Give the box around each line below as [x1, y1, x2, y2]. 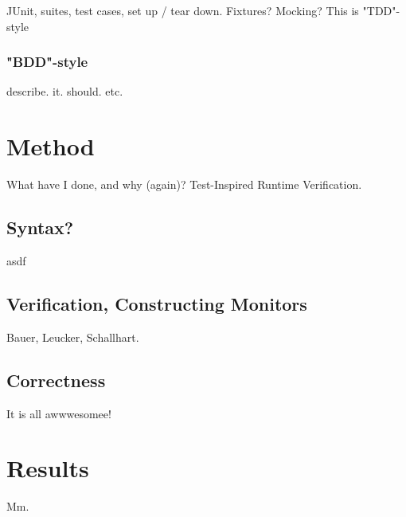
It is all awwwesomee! [6, 405, 111, 421]
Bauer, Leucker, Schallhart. [6, 328, 139, 345]
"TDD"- [362, 2, 400, 18]
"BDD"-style [6, 52, 88, 72]
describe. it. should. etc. [6, 83, 123, 100]
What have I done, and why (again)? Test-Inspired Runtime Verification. [6, 176, 362, 193]
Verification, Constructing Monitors [6, 291, 307, 315]
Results [6, 452, 89, 484]
